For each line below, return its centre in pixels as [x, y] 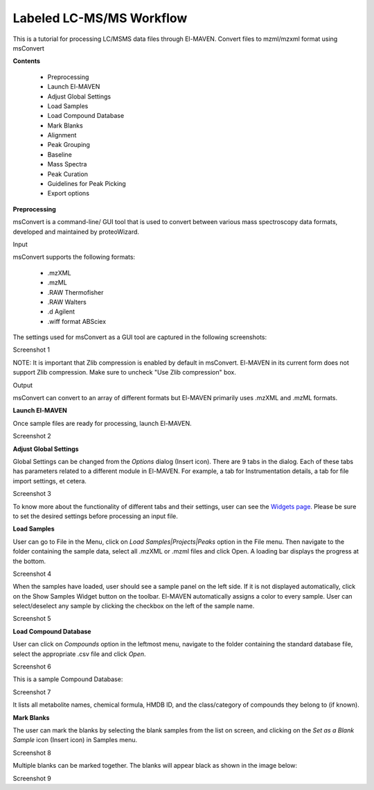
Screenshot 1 [31, 350]
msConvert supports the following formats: [74, 257]
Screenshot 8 [32, 753]
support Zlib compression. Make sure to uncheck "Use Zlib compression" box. [125, 372]
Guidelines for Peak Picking [87, 184]
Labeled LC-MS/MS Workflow [100, 18]
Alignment [62, 135]
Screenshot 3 [32, 494]
